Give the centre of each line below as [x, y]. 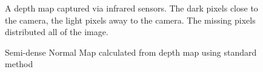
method [19, 64]
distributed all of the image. [57, 32]
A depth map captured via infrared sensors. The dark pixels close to [131, 8]
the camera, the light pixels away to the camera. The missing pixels [130, 20]
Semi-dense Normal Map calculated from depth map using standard [131, 52]
